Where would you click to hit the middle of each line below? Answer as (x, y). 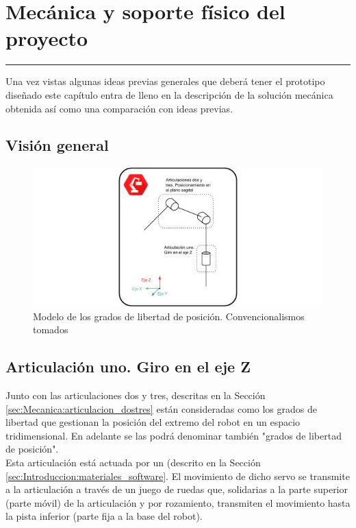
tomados (51, 329)
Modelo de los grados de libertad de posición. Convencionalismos (169, 316)
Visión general (57, 145)
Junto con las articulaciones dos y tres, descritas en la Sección (136, 395)
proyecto (47, 38)
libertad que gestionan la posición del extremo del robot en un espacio (153, 422)
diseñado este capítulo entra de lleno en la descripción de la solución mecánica (169, 94)
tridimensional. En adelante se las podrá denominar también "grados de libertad (174, 435)
